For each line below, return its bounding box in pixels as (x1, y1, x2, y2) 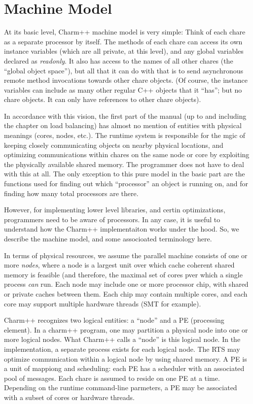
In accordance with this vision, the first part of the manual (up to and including (4, 110, 247, 121)
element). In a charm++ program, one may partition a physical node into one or (4, 324, 248, 335)
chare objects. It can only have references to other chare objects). (4, 94, 201, 104)
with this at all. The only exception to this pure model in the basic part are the (4, 168, 245, 179)
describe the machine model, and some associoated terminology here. (4, 234, 212, 243)
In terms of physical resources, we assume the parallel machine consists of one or (4, 250, 248, 260)
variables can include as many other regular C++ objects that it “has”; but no (4, 84, 242, 95)
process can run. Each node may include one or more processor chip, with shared (4, 279, 249, 289)
